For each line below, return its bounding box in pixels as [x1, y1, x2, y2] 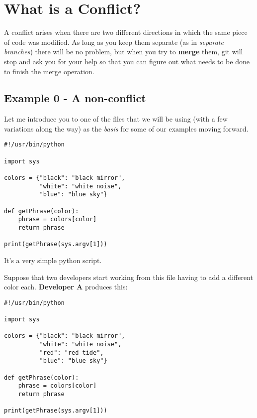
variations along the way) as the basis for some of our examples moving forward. [4, 123, 249, 134]
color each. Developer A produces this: [4, 281, 128, 292]
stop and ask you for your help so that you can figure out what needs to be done [4, 56, 250, 66]
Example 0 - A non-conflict [4, 90, 146, 106]
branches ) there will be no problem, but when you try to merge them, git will [4, 46, 243, 57]
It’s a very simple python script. [4, 255, 102, 266]
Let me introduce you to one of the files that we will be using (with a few [4, 114, 228, 124]
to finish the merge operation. [4, 66, 94, 76]
